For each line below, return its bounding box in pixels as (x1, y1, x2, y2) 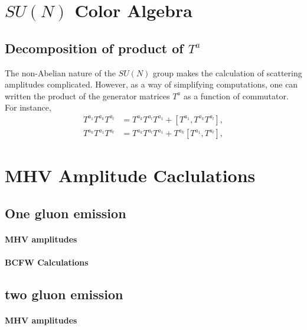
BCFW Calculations (5, 255, 89, 268)
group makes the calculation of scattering (153, 66, 302, 79)
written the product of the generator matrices (5, 89, 170, 102)
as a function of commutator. (183, 89, 289, 102)
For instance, (5, 101, 51, 114)
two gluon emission (5, 284, 123, 303)
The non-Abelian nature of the (5, 66, 116, 79)
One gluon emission (5, 203, 126, 222)
